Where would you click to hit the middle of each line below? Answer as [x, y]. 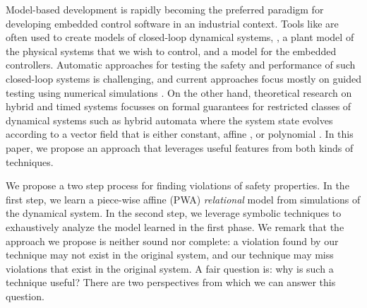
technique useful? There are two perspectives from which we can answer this [171, 282]
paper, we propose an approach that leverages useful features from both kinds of [180, 147]
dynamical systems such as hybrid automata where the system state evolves [169, 120]
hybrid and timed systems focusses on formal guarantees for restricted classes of [179, 106]
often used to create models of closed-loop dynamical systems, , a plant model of [180, 37]
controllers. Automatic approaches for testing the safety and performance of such [181, 65]
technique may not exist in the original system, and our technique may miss [170, 255]
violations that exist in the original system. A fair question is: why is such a [170, 268]
